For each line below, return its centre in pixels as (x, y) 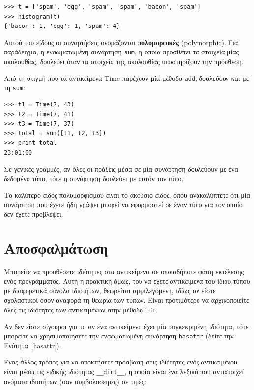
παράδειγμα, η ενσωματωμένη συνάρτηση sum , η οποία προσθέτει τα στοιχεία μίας (122, 52)
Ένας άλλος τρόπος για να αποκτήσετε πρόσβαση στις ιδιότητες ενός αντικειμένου (121, 362)
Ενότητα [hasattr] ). (33, 345)
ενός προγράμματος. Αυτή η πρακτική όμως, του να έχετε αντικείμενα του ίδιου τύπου (127, 281)
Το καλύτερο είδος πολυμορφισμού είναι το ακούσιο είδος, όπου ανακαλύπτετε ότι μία (127, 195)
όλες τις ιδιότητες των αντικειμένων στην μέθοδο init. (81, 309)
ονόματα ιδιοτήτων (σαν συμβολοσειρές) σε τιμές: (75, 381)
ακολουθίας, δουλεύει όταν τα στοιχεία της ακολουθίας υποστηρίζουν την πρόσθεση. (124, 62)
